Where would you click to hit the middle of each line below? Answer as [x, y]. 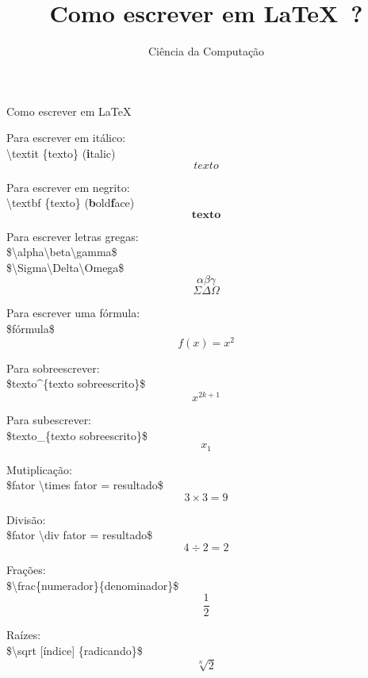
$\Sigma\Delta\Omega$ [65, 267]
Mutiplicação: [39, 469]
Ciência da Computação [206, 51]
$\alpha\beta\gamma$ [62, 252]
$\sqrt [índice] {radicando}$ [75, 650]
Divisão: [26, 519]
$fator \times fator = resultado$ [85, 485]
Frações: [26, 570]
